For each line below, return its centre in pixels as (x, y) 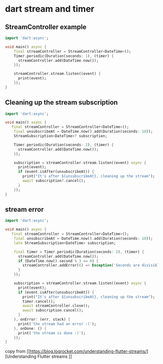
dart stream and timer (50, 9)
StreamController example (46, 27)
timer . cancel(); (39, 301)
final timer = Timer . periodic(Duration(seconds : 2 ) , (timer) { (79, 252)
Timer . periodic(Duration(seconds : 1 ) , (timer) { (64, 56)
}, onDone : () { (30, 328)
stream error (24, 209)
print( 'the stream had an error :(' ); (57, 324)
